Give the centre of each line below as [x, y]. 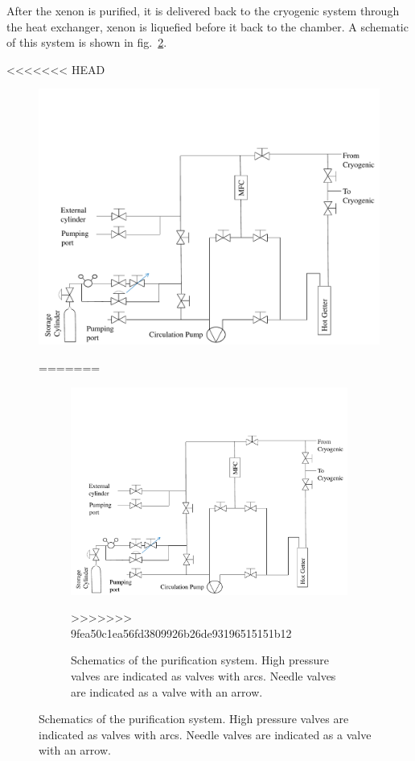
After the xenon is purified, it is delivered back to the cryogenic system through [203, 10]
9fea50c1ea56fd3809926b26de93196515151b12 [181, 633]
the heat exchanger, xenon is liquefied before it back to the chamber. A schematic [207, 26]
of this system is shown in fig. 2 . [87, 42]
